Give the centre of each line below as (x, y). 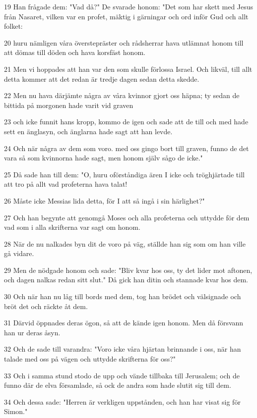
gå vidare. (19, 253)
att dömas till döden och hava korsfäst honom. (75, 52)
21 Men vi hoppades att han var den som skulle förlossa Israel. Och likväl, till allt (128, 69)
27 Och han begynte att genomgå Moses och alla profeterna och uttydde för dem (127, 217)
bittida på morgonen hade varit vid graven (69, 105)
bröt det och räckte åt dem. (46, 306)
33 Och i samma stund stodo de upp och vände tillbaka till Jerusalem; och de (122, 375)
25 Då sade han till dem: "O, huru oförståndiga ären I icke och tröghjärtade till (124, 174)
